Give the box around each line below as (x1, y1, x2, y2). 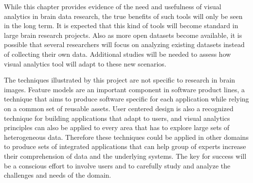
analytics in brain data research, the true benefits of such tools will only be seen (4, 11, 243, 21)
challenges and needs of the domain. (4, 170, 111, 180)
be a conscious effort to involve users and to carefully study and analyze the (4, 160, 231, 170)
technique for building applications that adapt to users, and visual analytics (4, 113, 230, 123)
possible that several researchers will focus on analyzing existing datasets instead (4, 39, 245, 50)
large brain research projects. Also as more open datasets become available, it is (4, 30, 242, 40)
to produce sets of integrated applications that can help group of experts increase (4, 141, 246, 151)
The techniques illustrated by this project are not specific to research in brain (4, 75, 235, 85)
